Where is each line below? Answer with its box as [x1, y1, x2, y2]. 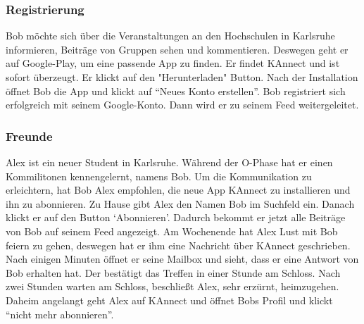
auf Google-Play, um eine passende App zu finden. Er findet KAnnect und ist [6, 56, 340, 70]
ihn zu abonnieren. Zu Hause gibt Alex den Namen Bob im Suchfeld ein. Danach [6, 196, 355, 211]
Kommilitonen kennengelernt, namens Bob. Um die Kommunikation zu [6, 168, 312, 183]
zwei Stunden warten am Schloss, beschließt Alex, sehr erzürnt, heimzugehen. [6, 279, 339, 294]
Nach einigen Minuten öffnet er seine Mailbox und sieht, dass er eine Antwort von [6, 251, 359, 266]
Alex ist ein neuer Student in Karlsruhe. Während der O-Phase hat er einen [6, 155, 333, 169]
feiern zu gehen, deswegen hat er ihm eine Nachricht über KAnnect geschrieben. [6, 237, 351, 252]
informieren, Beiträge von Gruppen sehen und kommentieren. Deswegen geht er [6, 42, 349, 56]
